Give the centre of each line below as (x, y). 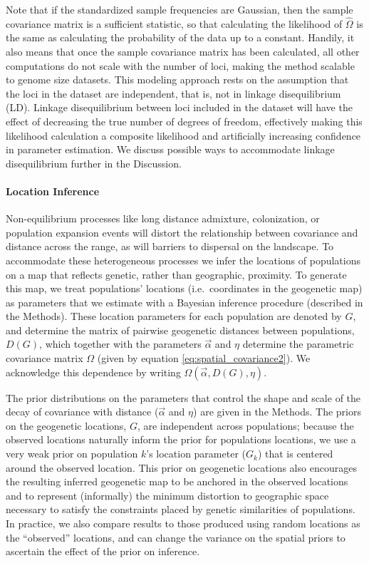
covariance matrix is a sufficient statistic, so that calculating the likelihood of (174, 23)
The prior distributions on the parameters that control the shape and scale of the (183, 397)
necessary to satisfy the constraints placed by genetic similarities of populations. (181, 509)
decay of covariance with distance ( (82, 412)
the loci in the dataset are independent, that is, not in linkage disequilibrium (173, 93)
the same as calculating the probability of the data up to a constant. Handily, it (180, 37)
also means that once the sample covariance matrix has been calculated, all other (183, 51)
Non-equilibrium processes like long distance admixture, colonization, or (163, 218)
